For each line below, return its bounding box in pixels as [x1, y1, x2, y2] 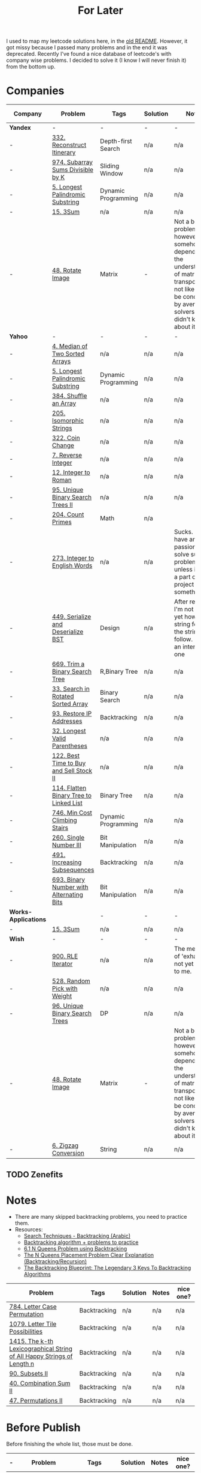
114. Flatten [51, 784, 87, 792]
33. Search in [51, 685, 90, 693]
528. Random [51, 977, 91, 986]
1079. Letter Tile [9, 1320, 57, 1328]
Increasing [51, 858, 82, 867]
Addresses [51, 717, 83, 725]
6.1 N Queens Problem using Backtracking [23, 1245, 127, 1252]
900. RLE [51, 952, 78, 960]
